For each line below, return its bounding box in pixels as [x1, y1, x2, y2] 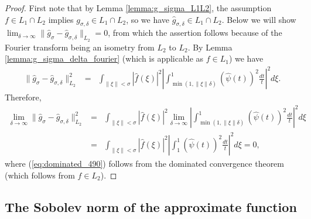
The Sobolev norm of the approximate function [5, 197, 297, 215]
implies [48, 13, 74, 25]
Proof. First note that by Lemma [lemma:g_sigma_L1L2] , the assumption [5, 2, 272, 14]
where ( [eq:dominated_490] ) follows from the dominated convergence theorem [5, 157, 285, 169]
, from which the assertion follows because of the [108, 26, 282, 39]
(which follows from [5, 169, 75, 181]
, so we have [126, 13, 170, 25]
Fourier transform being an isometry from [5, 41, 155, 53]
